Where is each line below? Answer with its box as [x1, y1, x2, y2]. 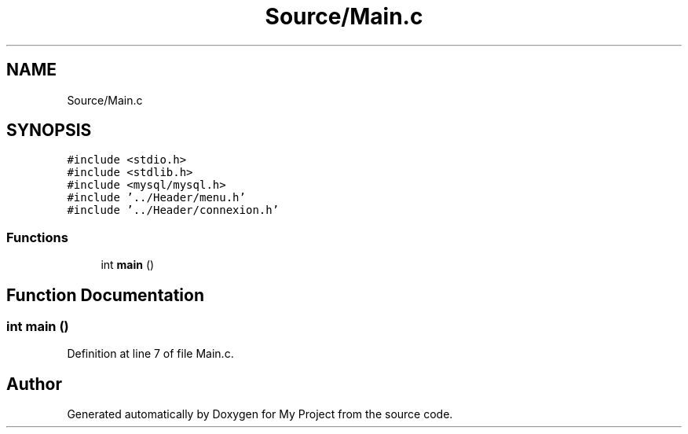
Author [6, 373, 62, 394]
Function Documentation [6, 285, 204, 305]
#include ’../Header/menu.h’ [67, 191, 246, 204]
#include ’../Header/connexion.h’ [67, 204, 280, 217]
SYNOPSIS [6, 120, 92, 141]
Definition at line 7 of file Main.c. [67, 347, 234, 361]
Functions [6, 229, 68, 245]
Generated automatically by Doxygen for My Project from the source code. [67, 407, 453, 421]
